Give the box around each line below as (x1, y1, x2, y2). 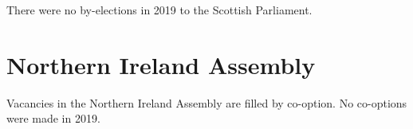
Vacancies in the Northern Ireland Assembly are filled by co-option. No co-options (6, 94, 407, 111)
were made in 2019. (6, 110, 100, 127)
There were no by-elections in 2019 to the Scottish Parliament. (6, 2, 313, 18)
